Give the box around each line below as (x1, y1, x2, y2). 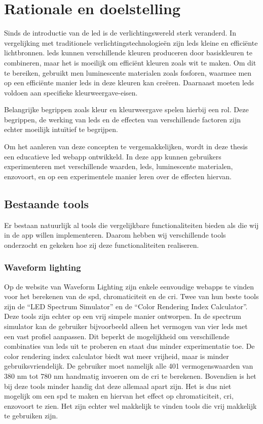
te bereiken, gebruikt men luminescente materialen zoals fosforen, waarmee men (4, 67, 252, 78)
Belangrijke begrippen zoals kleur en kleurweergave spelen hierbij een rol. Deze (4, 104, 249, 115)
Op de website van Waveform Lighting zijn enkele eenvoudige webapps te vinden (4, 281, 254, 291)
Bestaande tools (4, 195, 89, 211)
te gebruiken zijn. (4, 410, 58, 421)
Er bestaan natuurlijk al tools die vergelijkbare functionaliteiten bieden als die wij (4, 219, 259, 230)
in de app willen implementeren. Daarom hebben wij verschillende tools (4, 230, 226, 240)
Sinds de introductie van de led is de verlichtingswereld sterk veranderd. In (4, 27, 236, 38)
